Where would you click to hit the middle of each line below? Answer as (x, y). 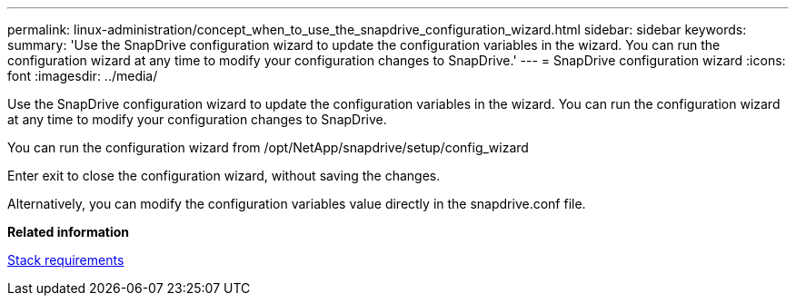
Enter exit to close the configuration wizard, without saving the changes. (224, 176)
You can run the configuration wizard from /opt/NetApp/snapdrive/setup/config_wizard (268, 147)
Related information (69, 232)
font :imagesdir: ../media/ (83, 76)
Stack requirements (66, 260)
